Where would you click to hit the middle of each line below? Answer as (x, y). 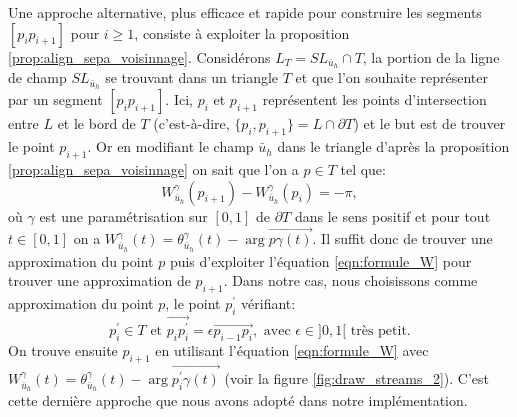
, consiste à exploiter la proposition (242, 32)
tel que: (363, 168)
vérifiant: (268, 303)
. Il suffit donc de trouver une (402, 238)
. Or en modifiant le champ (170, 146)
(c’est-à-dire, (191, 123)
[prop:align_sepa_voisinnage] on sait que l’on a (153, 168)
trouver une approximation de (99, 280)
